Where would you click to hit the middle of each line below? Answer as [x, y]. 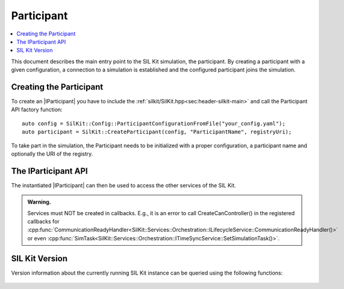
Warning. [39, 202]
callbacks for [43, 222]
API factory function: [37, 110]
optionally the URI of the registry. [52, 154]
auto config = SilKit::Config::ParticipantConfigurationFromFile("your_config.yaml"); [154, 123]
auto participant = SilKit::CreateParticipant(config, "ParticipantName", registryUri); [157, 132]
